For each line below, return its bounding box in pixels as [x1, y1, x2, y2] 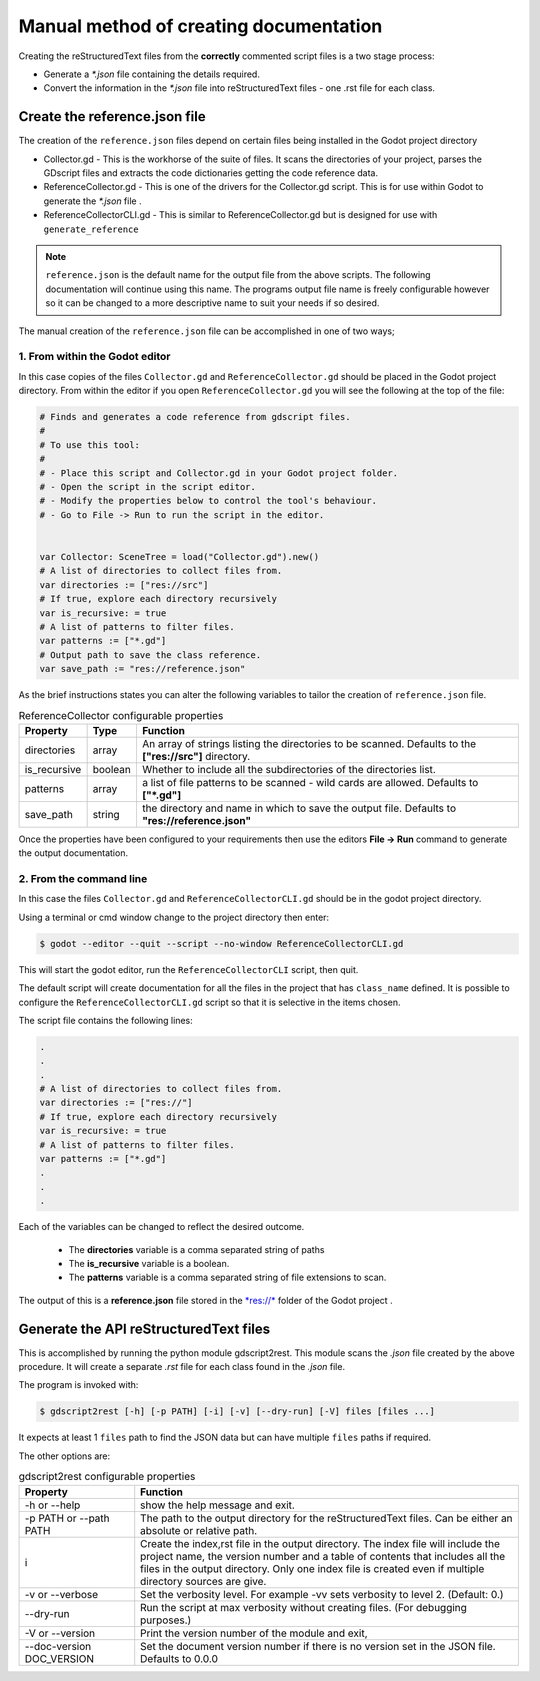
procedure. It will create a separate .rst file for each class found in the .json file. [18, 1361, 345, 1373]
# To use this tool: [39, 439, 140, 450]
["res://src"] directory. [141, 749, 251, 763]
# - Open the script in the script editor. [39, 481, 257, 492]
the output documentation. [18, 847, 129, 859]
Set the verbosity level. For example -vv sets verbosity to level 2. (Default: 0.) [140, 1587, 504, 1601]
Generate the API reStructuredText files [18, 1320, 271, 1337]
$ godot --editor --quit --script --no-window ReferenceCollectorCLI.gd [39, 938, 404, 949]
